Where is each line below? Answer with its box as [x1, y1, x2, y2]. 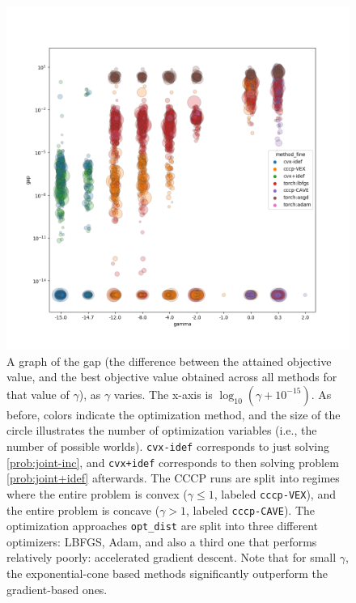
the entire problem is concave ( [6, 501, 160, 518]
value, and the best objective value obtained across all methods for [6, 368, 337, 385]
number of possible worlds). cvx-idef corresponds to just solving [6, 437, 330, 454]
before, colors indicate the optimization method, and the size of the [6, 406, 341, 423]
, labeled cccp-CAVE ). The [186, 501, 316, 518]
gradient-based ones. [6, 580, 108, 597]
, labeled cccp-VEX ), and [214, 485, 336, 502]
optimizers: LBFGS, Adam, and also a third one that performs [6, 533, 317, 550]
